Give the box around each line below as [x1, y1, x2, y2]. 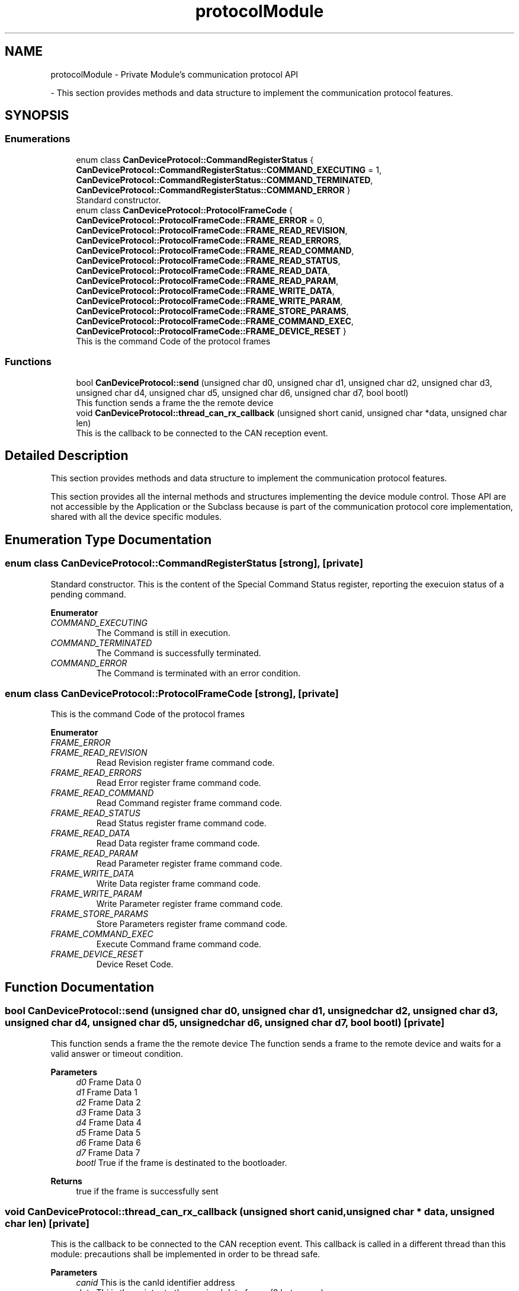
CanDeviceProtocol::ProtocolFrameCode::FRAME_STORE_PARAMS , [76, 305, 349, 316]
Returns [50, 1175, 82, 1186]
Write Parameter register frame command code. [96, 899, 283, 909]
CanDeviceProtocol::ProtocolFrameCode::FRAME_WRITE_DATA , [76, 285, 335, 296]
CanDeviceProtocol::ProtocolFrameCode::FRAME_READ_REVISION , [76, 225, 348, 235]
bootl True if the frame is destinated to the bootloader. [76, 1157, 287, 1168]
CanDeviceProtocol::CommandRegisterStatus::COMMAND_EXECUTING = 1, [76, 164, 382, 175]
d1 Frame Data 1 [76, 1087, 138, 1097]
